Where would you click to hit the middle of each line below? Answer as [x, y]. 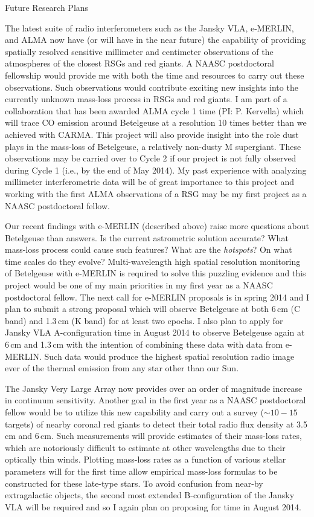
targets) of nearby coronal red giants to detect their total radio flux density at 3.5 [156, 424]
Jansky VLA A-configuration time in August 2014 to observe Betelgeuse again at [155, 332]
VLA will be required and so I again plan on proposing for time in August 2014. [153, 506]
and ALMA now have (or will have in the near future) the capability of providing [155, 40]
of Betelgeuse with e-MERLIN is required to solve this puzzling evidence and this [155, 273]
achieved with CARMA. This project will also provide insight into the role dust [152, 134]
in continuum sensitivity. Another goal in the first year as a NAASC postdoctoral [155, 400]
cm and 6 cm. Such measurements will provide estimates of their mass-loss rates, [153, 436]
